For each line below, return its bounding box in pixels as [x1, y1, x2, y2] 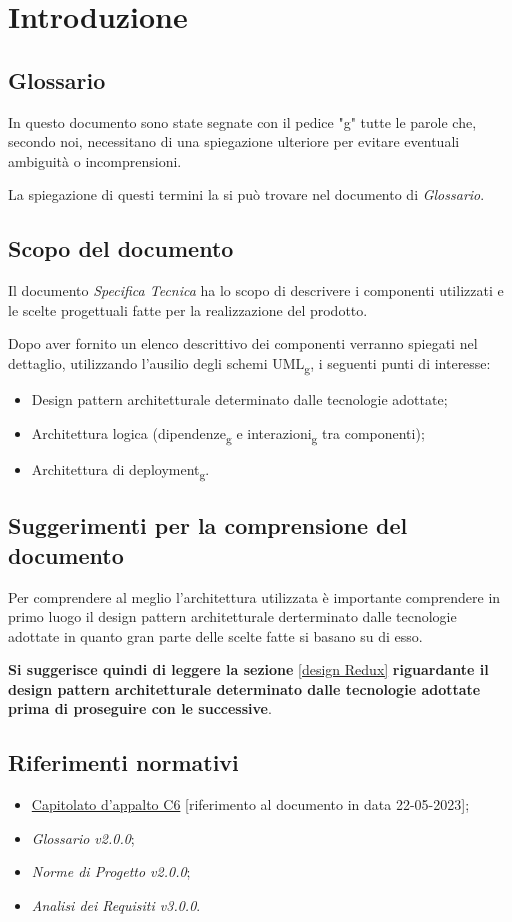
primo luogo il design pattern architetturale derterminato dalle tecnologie [8, 606, 457, 627]
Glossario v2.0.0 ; [31, 827, 135, 848]
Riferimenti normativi [8, 747, 239, 778]
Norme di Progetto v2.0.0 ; [31, 861, 191, 882]
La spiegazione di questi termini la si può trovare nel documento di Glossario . [8, 184, 485, 205]
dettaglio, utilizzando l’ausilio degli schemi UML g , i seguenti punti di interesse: [8, 352, 491, 376]
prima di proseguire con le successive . [8, 698, 272, 719]
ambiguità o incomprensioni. [8, 150, 182, 171]
